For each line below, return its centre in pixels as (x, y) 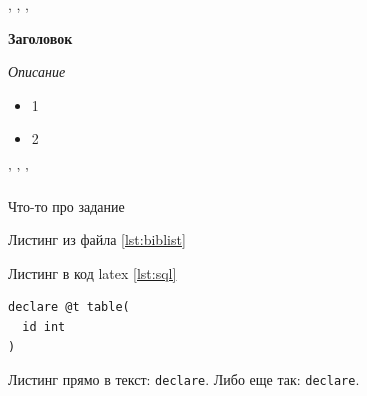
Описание (37, 71)
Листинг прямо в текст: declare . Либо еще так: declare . (184, 379)
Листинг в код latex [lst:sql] (92, 272)
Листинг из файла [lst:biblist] (97, 239)
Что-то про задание (66, 205)
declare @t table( (69, 307)
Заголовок (40, 37)
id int (44, 326)
